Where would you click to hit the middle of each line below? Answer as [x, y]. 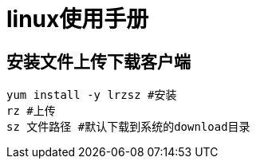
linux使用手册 [78, 19]
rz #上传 [31, 111]
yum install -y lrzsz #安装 [92, 95]
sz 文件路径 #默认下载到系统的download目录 [128, 127]
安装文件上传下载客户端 [98, 61]
